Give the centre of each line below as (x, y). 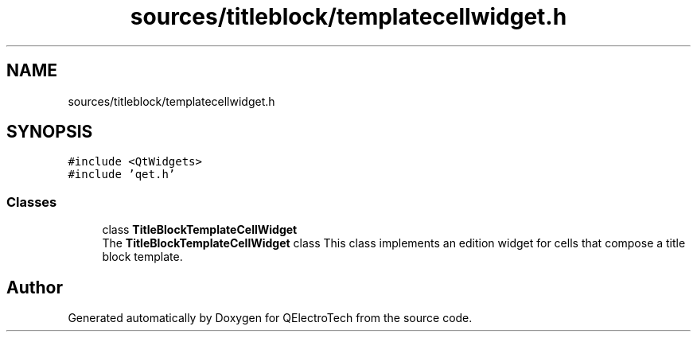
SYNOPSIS (50, 132)
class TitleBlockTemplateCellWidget (200, 230)
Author (35, 287)
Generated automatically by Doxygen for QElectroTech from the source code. (270, 318)
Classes (32, 202)
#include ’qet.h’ (122, 175)
